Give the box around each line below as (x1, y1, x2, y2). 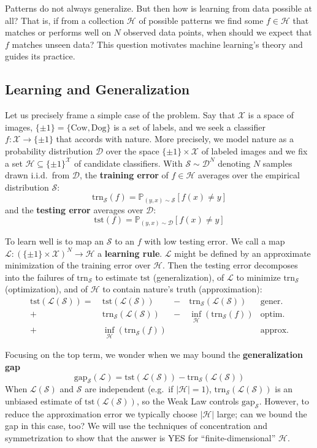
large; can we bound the (216, 407, 307, 420)
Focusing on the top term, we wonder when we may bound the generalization (5, 348, 303, 361)
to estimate (95, 270, 137, 283)
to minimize (236, 270, 281, 283)
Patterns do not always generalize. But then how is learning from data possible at (5, 2, 313, 14)
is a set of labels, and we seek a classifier (113, 120, 265, 133)
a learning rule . (97, 246, 162, 259)
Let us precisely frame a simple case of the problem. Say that (5, 108, 235, 121)
